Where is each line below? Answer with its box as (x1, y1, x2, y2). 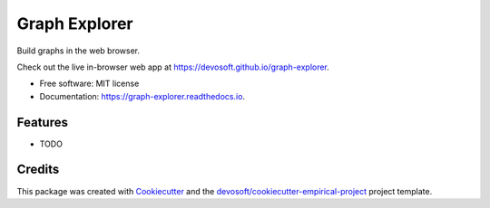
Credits (16, 162, 60, 177)
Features (16, 114, 68, 130)
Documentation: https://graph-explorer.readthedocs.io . (39, 90, 245, 101)
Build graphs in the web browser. (16, 45, 141, 56)
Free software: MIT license (39, 78, 140, 90)
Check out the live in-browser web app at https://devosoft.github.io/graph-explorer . (16, 61, 330, 72)
